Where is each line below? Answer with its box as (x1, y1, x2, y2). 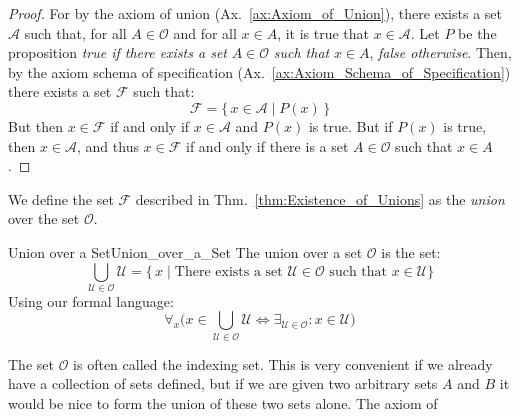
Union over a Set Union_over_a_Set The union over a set (8, 241, 363, 262)
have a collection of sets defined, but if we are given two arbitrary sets (8, 373, 438, 394)
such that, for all (24, 22, 127, 43)
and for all (173, 22, 237, 43)
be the (458, 22, 497, 43)
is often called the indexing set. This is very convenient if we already (73, 353, 493, 374)
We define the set (8, 188, 114, 209)
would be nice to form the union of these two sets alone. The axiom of (8, 392, 438, 413)
